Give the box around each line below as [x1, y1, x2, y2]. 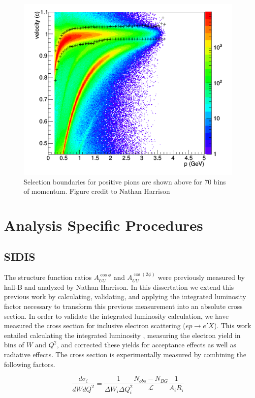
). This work [214, 320, 252, 331]
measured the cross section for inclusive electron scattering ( [4, 320, 186, 331]
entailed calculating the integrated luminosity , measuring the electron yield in [4, 330, 241, 340]
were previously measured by [158, 272, 245, 282]
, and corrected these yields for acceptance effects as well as [57, 339, 236, 350]
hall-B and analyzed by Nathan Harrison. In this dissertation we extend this [4, 281, 234, 292]
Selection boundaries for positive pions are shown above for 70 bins [24, 176, 226, 186]
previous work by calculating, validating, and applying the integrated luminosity [4, 291, 246, 302]
